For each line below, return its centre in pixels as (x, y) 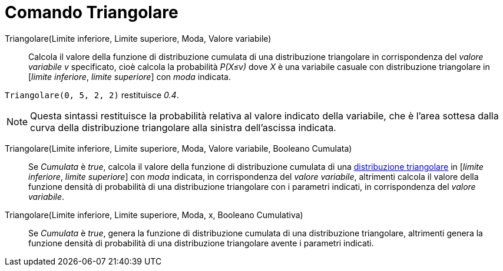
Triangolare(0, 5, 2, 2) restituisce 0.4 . (92, 95)
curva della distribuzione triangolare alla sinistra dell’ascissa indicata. (183, 127)
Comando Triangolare (92, 12)
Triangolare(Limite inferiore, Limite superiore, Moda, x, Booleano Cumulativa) (154, 215)
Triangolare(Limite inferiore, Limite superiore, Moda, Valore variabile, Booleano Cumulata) (178, 148)
